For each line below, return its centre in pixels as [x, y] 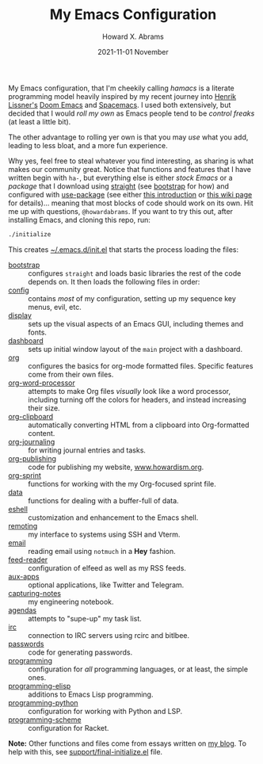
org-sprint [25, 475]
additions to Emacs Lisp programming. [91, 694]
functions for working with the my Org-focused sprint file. [122, 483]
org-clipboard [31, 416]
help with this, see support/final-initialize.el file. [86, 751]
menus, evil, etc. [55, 307]
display [20, 315]
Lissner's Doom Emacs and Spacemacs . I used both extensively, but [120, 105]
